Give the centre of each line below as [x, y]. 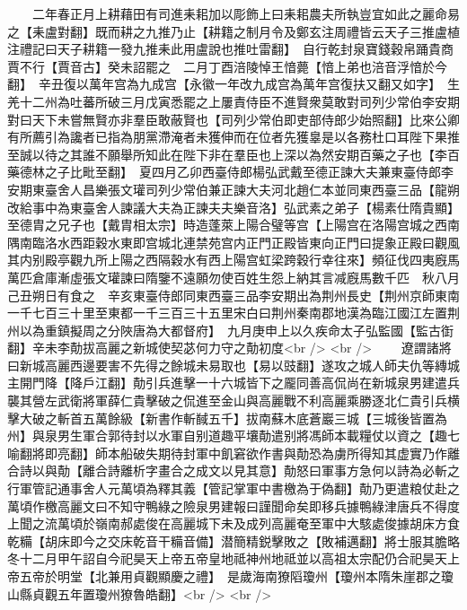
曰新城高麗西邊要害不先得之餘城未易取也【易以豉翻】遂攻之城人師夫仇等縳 [227, 365]
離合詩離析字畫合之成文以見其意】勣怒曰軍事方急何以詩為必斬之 [271, 471]
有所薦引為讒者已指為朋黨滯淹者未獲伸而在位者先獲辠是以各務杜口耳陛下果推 [233, 137]
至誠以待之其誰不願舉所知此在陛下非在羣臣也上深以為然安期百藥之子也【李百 [233, 154]
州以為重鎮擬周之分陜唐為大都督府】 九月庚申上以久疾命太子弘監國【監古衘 [230, 330]
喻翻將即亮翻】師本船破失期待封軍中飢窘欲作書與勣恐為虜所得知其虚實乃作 [227, 453]
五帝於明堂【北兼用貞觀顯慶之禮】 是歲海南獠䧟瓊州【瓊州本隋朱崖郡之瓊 [236, 576]
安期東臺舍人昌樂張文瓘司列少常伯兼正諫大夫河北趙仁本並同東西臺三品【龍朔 [233, 189]
